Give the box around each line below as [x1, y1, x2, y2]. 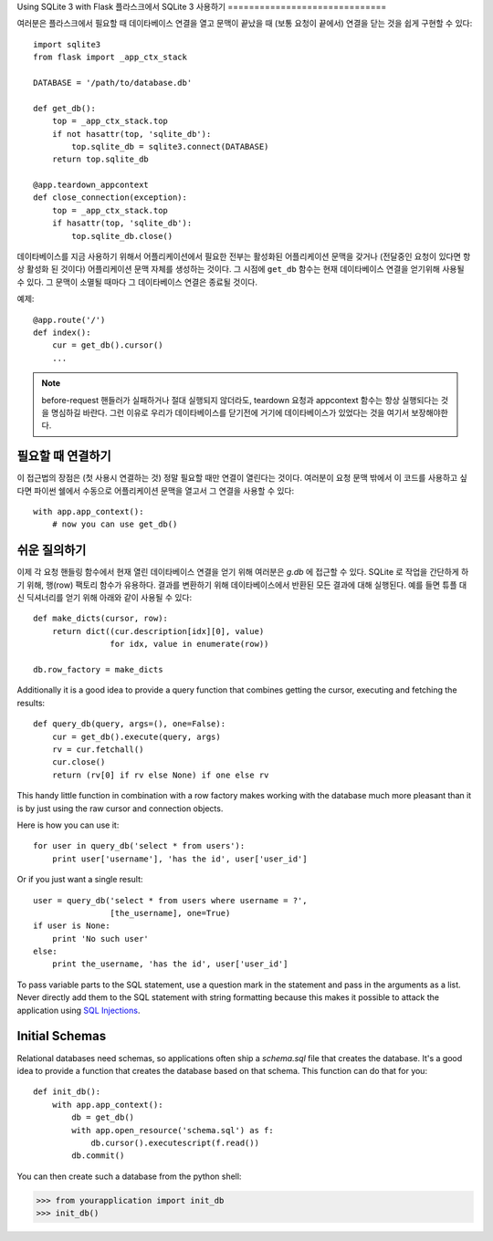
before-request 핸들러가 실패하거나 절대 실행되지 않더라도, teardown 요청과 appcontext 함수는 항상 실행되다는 [41, 394, 439, 405]
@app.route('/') [33, 315, 106, 325]
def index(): [33, 327, 91, 338]
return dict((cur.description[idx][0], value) [51, 626, 265, 636]
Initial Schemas [16, 1028, 107, 1044]
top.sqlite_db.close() [71, 231, 173, 241]
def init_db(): [33, 1087, 101, 1097]
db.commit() [71, 1151, 125, 1161]
